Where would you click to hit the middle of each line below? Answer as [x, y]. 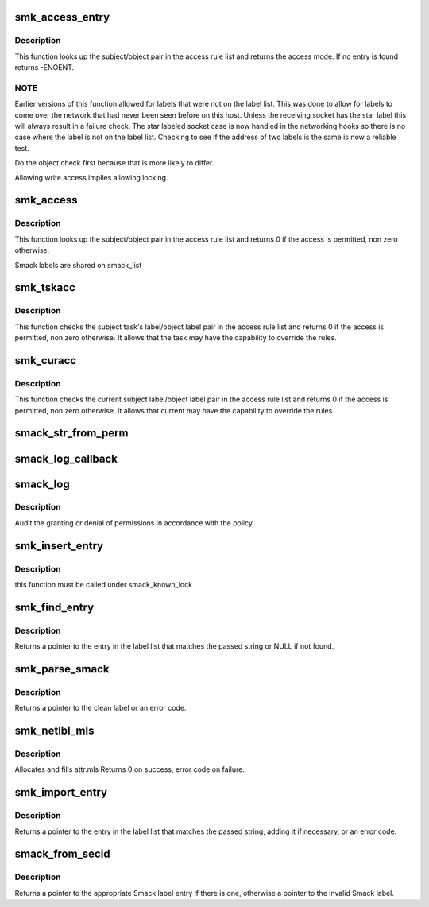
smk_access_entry [62, 17]
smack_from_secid [62, 854]
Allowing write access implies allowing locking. [91, 177]
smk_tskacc [45, 287]
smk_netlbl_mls [54, 731]
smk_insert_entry [59, 546]
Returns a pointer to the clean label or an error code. [100, 708]
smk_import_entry [61, 792]
